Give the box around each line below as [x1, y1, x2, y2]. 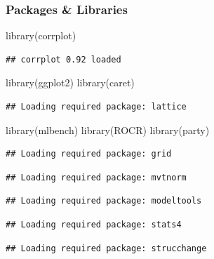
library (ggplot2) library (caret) [6, 75, 135, 90]
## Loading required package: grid [6, 149, 172, 159]
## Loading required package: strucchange [6, 243, 207, 253]
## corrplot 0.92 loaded [6, 54, 121, 65]
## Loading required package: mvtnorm [6, 172, 187, 182]
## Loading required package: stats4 [6, 219, 182, 230]
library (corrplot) [6, 28, 76, 43]
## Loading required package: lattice [6, 102, 187, 112]
